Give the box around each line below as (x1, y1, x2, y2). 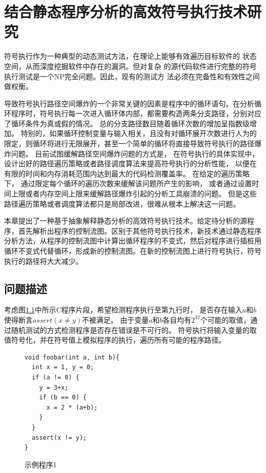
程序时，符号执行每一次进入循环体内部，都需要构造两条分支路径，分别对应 (11, 108, 261, 119)
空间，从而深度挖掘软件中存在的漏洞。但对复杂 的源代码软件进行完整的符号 (4, 60, 257, 71)
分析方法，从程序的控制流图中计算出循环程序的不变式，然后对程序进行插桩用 (4, 235, 261, 246)
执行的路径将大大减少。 (4, 255, 83, 266)
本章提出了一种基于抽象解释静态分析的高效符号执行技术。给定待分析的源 (4, 215, 247, 226)
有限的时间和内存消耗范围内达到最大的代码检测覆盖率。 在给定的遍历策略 (4, 168, 250, 178)
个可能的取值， (200, 314, 251, 325)
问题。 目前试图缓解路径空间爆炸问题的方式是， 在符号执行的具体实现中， (11, 148, 259, 159)
